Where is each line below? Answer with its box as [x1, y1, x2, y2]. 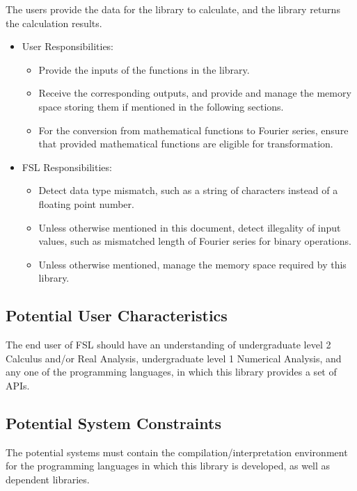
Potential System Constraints [6, 412, 221, 433]
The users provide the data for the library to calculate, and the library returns [6, 2, 340, 16]
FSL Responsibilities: [22, 159, 112, 174]
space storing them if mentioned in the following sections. [38, 99, 284, 113]
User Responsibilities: [22, 39, 114, 54]
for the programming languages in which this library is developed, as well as [6, 458, 331, 473]
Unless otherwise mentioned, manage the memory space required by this [38, 257, 347, 271]
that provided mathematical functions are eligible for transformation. [38, 136, 333, 151]
